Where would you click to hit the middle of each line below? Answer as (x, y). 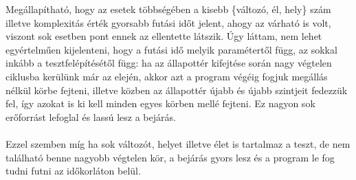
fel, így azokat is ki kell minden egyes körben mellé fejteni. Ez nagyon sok (160, 103)
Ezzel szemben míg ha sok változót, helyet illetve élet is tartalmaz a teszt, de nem (178, 143)
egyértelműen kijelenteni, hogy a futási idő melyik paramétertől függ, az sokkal (171, 49)
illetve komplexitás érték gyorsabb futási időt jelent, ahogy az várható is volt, (168, 22)
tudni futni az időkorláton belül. (73, 171)
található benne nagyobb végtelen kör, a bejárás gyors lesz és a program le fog (170, 157)
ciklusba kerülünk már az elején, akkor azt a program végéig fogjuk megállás (167, 76)
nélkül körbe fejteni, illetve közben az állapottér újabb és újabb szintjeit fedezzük (177, 90)
